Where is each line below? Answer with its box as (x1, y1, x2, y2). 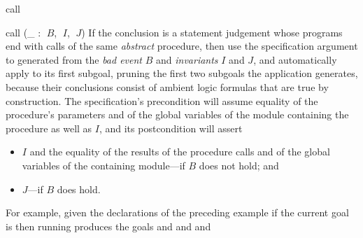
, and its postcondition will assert (99, 120, 243, 135)
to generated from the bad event (6, 52, 143, 66)
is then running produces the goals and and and (6, 218, 211, 233)
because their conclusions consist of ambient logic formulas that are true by (6, 79, 329, 94)
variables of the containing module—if (22, 157, 185, 172)
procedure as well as (6, 120, 92, 135)
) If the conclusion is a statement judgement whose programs (81, 24, 343, 39)
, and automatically (253, 52, 337, 66)
